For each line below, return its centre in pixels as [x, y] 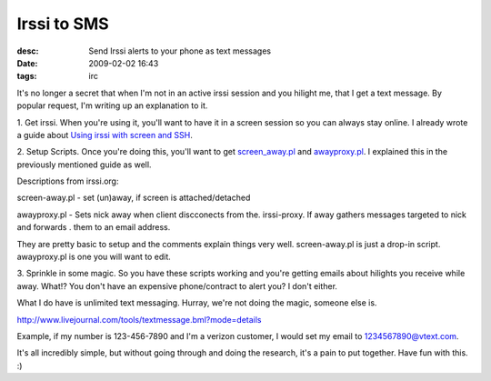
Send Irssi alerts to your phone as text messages [180, 51]
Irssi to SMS [63, 24]
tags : [27, 76]
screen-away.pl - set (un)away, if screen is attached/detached [134, 198]
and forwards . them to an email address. [94, 227]
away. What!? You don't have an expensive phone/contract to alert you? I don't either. [177, 286]
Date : [27, 63]
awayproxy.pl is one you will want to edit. [94, 257]
